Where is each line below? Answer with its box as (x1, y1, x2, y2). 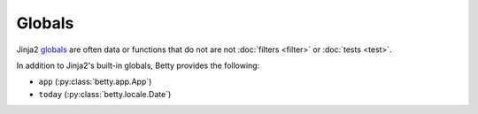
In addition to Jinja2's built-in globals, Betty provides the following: (16, 60, 260, 71)
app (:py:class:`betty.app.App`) (38, 76, 152, 87)
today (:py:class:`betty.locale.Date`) (38, 88, 172, 99)
